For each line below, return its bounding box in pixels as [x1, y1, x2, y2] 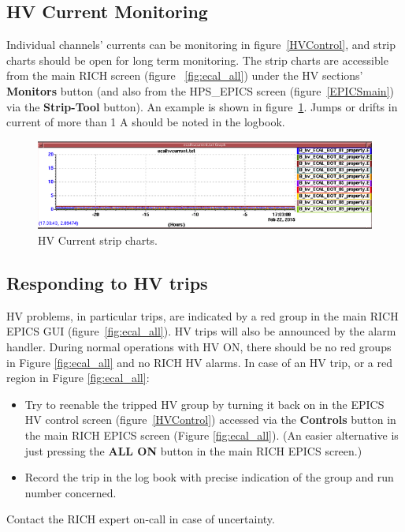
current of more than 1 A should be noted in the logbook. [6, 114, 285, 130]
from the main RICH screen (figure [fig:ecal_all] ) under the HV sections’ [6, 67, 363, 84]
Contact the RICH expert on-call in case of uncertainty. [6, 511, 275, 527]
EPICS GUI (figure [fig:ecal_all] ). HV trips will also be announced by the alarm [6, 323, 396, 339]
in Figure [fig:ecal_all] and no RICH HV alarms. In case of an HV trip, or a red [6, 354, 392, 370]
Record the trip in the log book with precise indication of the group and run [24, 469, 394, 485]
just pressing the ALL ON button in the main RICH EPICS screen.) [24, 442, 362, 459]
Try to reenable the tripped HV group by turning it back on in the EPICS [24, 395, 385, 412]
